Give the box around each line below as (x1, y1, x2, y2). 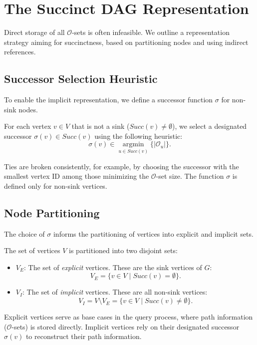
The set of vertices (4, 245, 60, 256)
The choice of (4, 228, 45, 239)
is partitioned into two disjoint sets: (69, 245, 178, 256)
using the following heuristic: (94, 130, 183, 141)
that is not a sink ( (71, 121, 130, 131)
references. (4, 46, 36, 57)
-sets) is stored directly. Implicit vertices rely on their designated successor (11, 321, 240, 332)
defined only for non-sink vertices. (4, 180, 107, 191)
